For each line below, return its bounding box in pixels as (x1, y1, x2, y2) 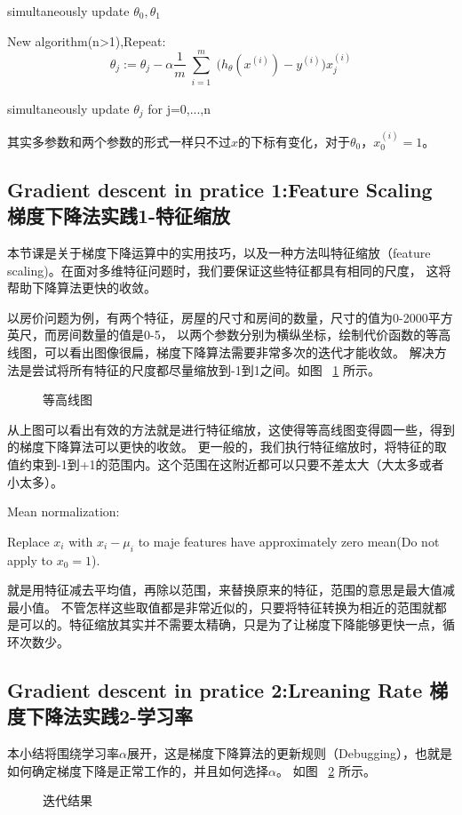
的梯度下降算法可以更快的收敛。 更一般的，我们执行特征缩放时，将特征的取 (7, 437, 447, 456)
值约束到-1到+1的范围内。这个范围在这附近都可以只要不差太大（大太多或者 (7, 454, 444, 473)
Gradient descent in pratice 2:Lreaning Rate (7, 675, 423, 703)
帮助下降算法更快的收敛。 (7, 278, 156, 297)
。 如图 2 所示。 (275, 761, 376, 779)
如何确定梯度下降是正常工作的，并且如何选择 (7, 761, 268, 779)
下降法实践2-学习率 (25, 702, 194, 730)
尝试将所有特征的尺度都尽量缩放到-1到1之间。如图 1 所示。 (31, 360, 380, 379)
